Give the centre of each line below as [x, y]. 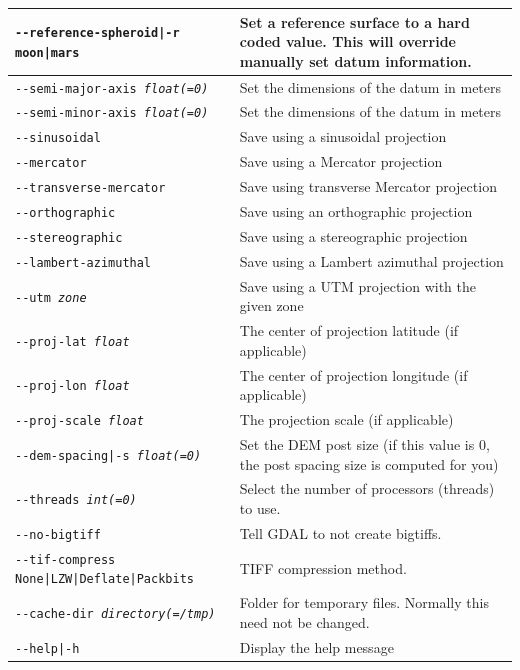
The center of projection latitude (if [349, 330]
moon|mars [47, 52]
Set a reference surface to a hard [354, 21]
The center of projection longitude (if [353, 374]
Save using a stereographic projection [353, 236]
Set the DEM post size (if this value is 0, [364, 444]
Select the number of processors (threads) [367, 488]
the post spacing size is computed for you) [369, 463]
